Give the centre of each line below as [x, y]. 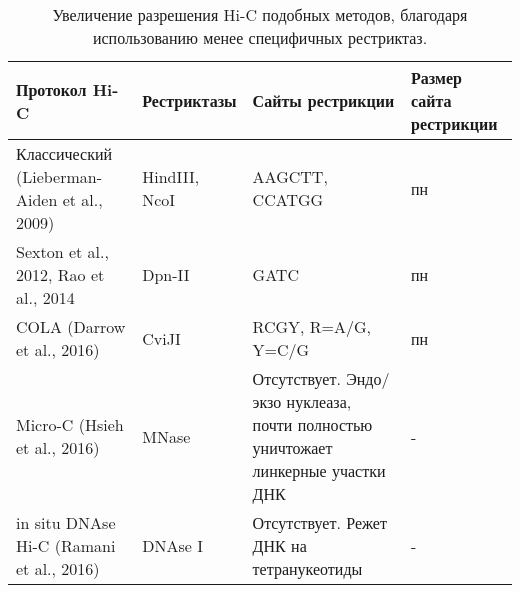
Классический [64, 153]
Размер [436, 77]
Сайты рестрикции [323, 100]
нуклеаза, [319, 401]
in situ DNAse [66, 522]
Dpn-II [166, 274]
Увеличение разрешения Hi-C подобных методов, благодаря [260, 14]
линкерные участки [319, 470]
